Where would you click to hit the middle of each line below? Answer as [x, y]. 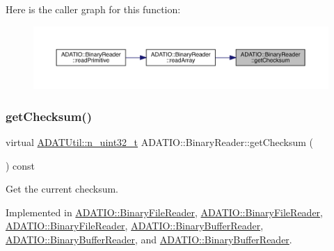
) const [21, 165]
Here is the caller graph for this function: [93, 9]
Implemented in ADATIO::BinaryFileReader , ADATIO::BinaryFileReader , [165, 212]
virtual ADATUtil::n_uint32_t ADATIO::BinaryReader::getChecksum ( [160, 142]
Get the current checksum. [62, 189]
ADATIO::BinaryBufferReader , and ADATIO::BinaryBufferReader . [149, 240]
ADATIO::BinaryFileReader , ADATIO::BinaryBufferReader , [135, 226]
